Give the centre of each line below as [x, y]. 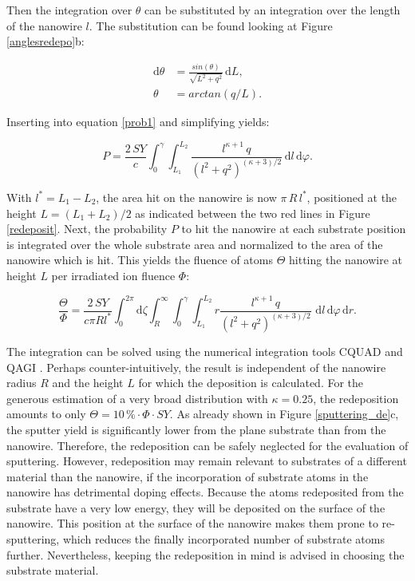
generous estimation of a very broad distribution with [137, 398]
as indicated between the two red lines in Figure [253, 213]
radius [22, 383]
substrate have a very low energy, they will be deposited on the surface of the [196, 507]
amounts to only [46, 414]
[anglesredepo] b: [45, 41]
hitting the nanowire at [346, 260]
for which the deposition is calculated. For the [251, 383]
